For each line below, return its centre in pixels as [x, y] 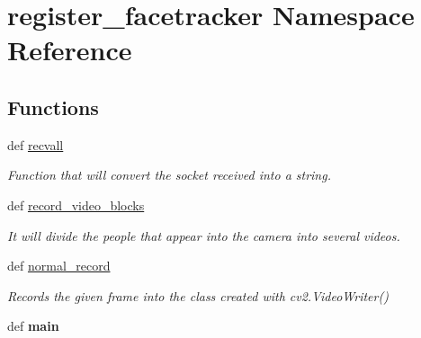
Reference [70, 50]
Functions [53, 107]
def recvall [36, 144]
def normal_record [59, 266]
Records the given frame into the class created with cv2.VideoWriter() [198, 295]
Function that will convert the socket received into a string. [169, 175]
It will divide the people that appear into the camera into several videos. [204, 235]
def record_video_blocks [76, 205]
